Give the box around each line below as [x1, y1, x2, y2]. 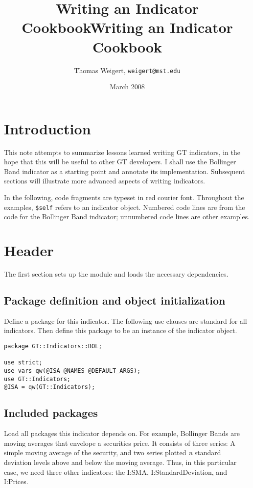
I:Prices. [4, 476, 28, 487]
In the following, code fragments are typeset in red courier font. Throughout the [4, 192, 244, 203]
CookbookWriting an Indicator [22, 17, 233, 37]
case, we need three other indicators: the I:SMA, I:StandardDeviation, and [4, 466, 227, 477]
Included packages [4, 405, 98, 420]
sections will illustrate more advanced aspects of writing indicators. [4, 176, 205, 186]
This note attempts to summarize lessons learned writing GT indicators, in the [4, 147, 240, 157]
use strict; [4, 359, 43, 366]
